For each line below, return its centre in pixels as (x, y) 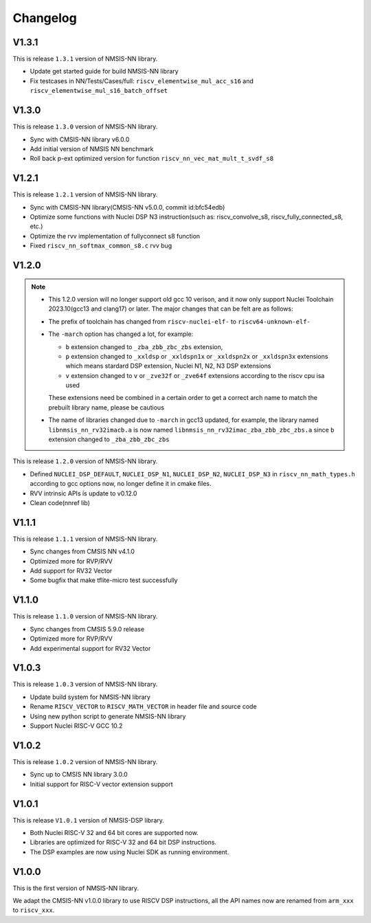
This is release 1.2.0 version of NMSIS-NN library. (85, 461)
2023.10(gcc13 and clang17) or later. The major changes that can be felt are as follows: (171, 309)
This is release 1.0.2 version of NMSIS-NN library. (85, 761)
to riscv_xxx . (34, 910)
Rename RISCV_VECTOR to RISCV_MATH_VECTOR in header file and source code (143, 707)
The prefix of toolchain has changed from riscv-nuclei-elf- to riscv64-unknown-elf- (179, 321)
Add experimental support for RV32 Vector (90, 648)
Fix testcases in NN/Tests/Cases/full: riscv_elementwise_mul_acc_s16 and (142, 81)
